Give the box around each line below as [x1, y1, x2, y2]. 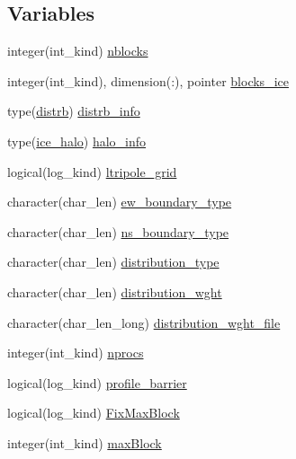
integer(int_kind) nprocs [7, 343, 144, 362]
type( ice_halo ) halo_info [7, 131, 147, 150]
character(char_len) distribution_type [7, 252, 220, 271]
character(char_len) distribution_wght [7, 282, 222, 301]
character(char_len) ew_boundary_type [7, 192, 232, 211]
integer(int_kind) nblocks [7, 41, 148, 60]
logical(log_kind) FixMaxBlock [7, 403, 180, 422]
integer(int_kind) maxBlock [7, 433, 162, 452]
